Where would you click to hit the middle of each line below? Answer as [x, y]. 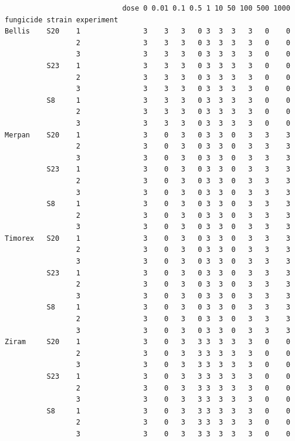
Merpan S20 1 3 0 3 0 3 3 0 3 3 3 [147, 135]
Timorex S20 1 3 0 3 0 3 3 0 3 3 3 [147, 238]
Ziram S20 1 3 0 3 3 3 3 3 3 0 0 [147, 342]
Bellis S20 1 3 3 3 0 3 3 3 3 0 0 [147, 31]
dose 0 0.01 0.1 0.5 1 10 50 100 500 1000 [206, 8]
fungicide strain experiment [62, 20]
